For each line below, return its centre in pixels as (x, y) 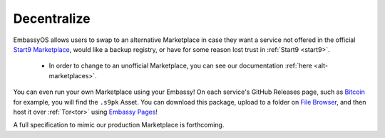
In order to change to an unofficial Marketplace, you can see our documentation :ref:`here (181, 66)
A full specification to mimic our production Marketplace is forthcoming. (119, 125)
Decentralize (52, 18)
